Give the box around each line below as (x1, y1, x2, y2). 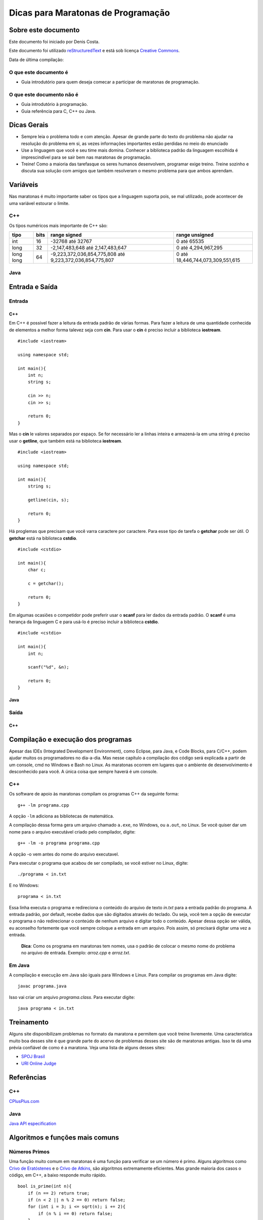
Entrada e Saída (9, 283, 58, 291)
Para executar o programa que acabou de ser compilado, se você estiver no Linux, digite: (9, 860, 188, 866)
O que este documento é (9, 69, 68, 76)
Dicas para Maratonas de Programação (9, 7, 170, 18)
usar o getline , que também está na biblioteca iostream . (9, 438, 123, 444)
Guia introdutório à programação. (21, 102, 88, 107)
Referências (9, 1073, 47, 1081)
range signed (50, 232, 82, 239)
